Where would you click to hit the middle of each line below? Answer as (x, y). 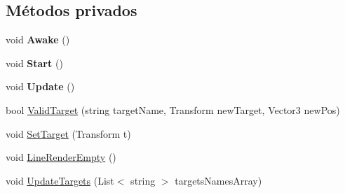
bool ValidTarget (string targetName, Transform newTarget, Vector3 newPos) (173, 109)
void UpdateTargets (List (60, 180)
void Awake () (38, 40)
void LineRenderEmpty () (61, 157)
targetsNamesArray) (218, 180)
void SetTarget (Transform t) (68, 133)
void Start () (34, 63)
